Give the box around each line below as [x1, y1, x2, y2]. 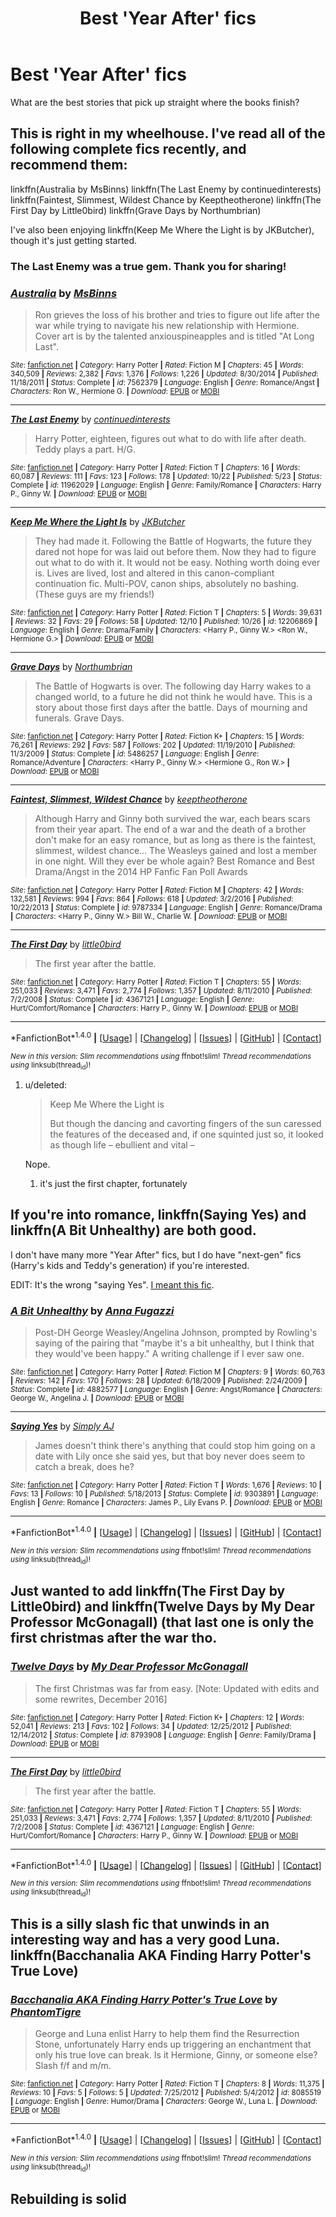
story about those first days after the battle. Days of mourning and [34, 701, 308, 713]
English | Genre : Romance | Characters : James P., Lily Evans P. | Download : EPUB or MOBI [10, 1498, 323, 1508]
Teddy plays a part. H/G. [34, 443, 137, 455]
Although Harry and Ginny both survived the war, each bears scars [34, 812, 311, 824]
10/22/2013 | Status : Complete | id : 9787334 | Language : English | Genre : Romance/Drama [10, 902, 323, 912]
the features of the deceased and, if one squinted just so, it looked [49, 1128, 324, 1140]
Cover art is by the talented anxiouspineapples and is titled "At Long [34, 330, 315, 342]
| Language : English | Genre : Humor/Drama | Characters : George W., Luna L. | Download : [10, 2097, 318, 2107]
